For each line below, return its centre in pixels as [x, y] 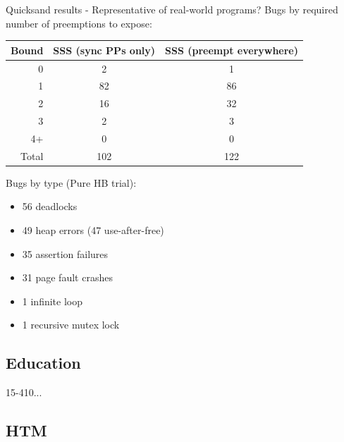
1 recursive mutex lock [71, 325]
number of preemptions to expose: [79, 23]
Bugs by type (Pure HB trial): [71, 182]
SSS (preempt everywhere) [232, 50]
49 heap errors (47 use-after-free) [93, 230]
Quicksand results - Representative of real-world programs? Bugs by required [172, 9]
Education [43, 363]
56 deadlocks [50, 206]
